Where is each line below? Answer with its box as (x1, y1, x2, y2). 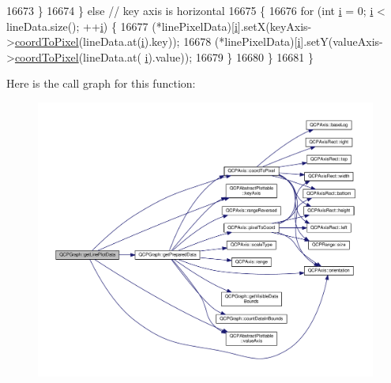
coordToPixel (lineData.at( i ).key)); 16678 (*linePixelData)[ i (14, 33, 301, 50)
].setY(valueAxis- (300, 33, 383, 50)
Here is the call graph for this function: (6, 75, 196, 92)
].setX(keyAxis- (237, 17, 312, 34)
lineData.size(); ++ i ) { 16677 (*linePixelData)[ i (6, 17, 238, 34)
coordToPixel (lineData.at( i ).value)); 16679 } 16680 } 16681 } (14, 48, 314, 65)
